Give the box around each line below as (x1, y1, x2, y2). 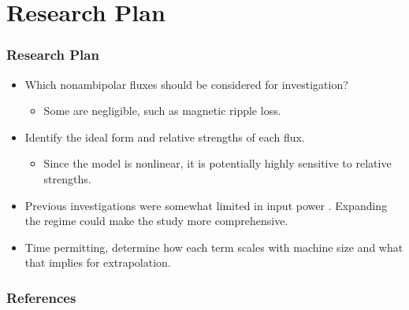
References (6, 287, 76, 307)
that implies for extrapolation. (24, 254, 171, 271)
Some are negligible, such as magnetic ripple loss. (43, 102, 281, 119)
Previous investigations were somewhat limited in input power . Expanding (24, 197, 388, 213)
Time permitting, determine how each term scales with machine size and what (24, 238, 403, 255)
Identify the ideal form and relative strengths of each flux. (24, 128, 305, 145)
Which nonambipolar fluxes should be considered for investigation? (24, 76, 348, 92)
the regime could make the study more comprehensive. (24, 212, 288, 229)
